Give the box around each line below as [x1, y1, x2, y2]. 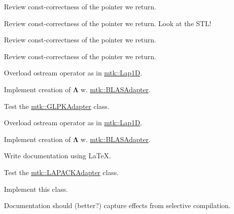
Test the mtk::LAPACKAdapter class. [4, 167, 119, 177]
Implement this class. [4, 183, 68, 194]
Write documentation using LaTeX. [4, 150, 111, 161]
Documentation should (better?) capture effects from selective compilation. [4, 200, 231, 211]
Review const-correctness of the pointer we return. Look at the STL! [4, 18, 211, 28]
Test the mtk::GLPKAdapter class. [4, 101, 110, 111]
